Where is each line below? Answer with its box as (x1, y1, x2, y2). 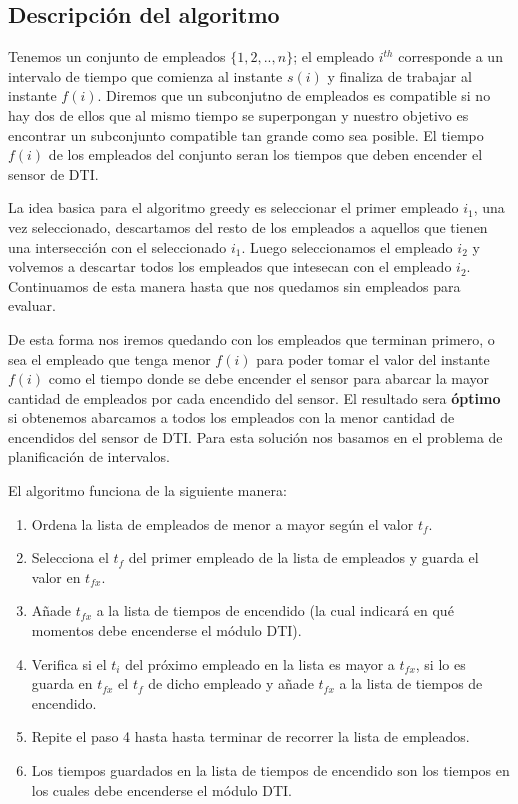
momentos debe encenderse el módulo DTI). (31, 620, 302, 641)
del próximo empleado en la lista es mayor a (125, 653, 395, 674)
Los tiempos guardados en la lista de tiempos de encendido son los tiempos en (31, 760, 510, 781)
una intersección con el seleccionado (8, 236, 227, 257)
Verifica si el (31, 653, 107, 674)
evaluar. (8, 295, 56, 316)
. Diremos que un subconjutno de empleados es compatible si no (97, 85, 491, 106)
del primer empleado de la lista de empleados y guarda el (128, 547, 479, 568)
